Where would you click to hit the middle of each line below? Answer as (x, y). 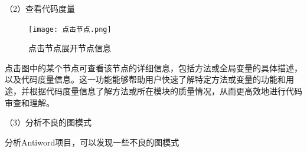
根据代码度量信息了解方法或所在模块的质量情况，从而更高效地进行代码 (166, 91)
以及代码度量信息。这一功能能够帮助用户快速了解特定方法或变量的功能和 (145, 79)
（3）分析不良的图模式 (48, 122)
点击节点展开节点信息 (70, 48)
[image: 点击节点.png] (70, 29)
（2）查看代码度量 (40, 8)
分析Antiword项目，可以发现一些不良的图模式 (92, 142)
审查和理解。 (30, 102)
